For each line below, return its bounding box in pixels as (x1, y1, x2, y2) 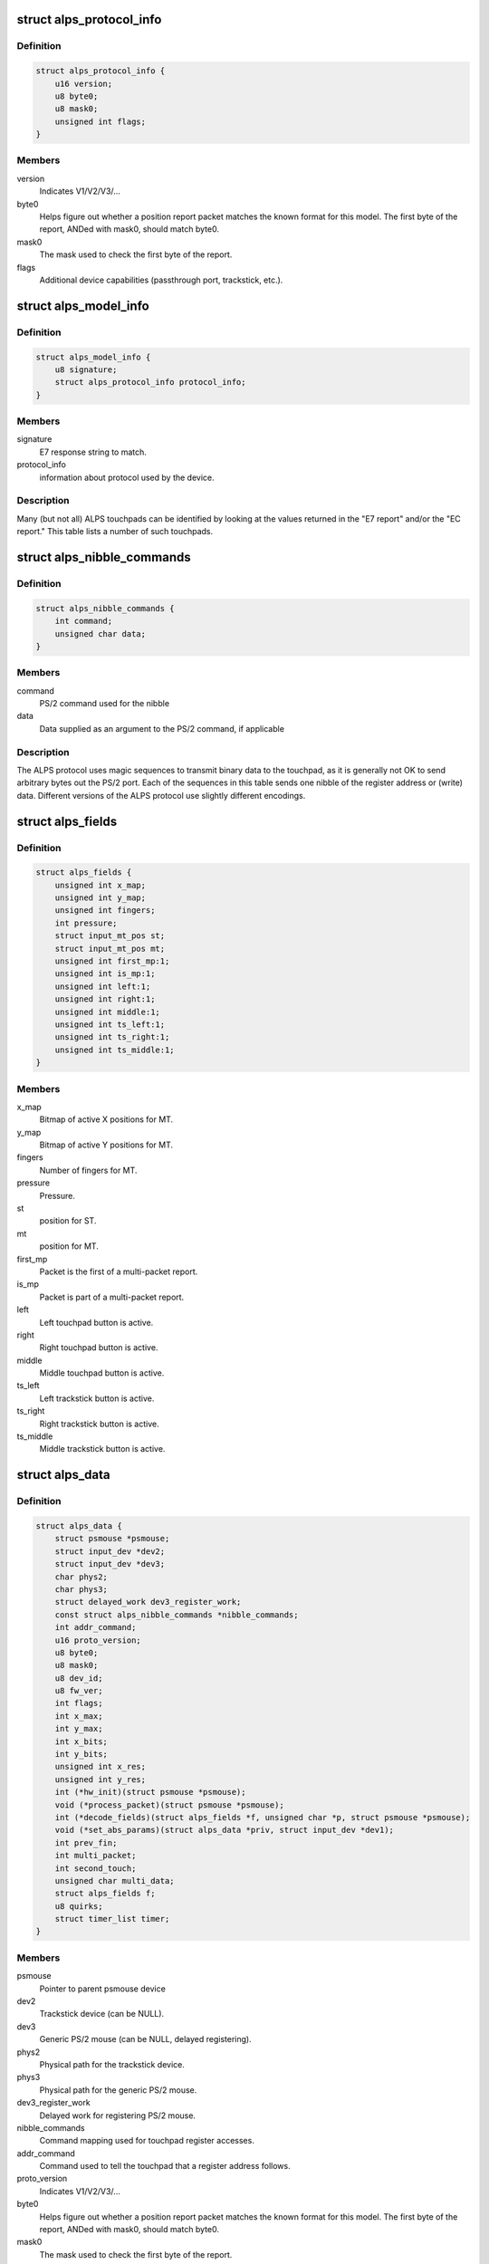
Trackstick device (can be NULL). (39, 2009, 165, 2019)
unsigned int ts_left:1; (54, 1019, 166, 1030)
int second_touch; (54, 1863, 137, 1874)
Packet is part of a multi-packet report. (39, 1291, 185, 1302)
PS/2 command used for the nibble (39, 698, 170, 709)
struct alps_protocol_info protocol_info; (54, 377, 246, 388)
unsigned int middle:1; (54, 1006, 160, 1017)
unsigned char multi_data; (54, 1875, 176, 1885)
